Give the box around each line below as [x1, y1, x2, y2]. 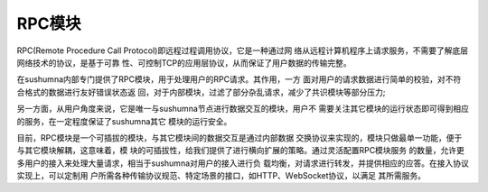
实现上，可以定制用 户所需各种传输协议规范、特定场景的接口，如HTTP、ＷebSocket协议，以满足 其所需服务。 [16, 170, 427, 181]
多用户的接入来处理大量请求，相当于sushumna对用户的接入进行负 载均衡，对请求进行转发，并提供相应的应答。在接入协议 [16, 158, 469, 169]
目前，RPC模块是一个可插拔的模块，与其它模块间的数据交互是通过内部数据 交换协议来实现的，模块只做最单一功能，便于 [16, 132, 463, 143]
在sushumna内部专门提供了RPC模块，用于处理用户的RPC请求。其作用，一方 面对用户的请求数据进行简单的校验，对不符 [16, 74, 462, 85]
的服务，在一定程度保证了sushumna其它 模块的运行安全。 [16, 115, 232, 126]
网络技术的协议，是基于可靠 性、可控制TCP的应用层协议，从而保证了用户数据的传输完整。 [16, 57, 352, 68]
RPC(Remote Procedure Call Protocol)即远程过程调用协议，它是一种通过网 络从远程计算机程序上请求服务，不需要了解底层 [16, 45, 469, 56]
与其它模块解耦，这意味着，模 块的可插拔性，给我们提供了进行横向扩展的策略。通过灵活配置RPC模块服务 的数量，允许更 [16, 145, 465, 156]
